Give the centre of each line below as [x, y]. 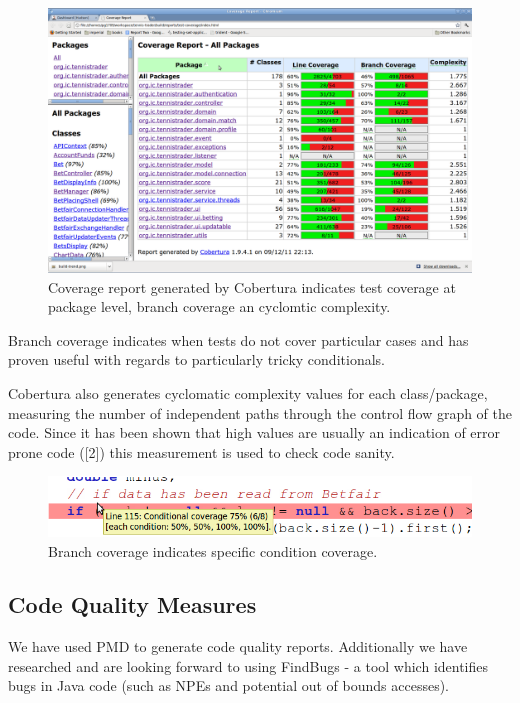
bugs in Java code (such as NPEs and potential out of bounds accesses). [229, 685]
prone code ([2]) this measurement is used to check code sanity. [201, 451]
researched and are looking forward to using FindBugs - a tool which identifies [248, 665]
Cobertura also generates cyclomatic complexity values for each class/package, [248, 392]
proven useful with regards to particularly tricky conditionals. [196, 359]
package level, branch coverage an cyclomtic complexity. [219, 306]
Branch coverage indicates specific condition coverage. [213, 550]
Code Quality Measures [132, 604]
